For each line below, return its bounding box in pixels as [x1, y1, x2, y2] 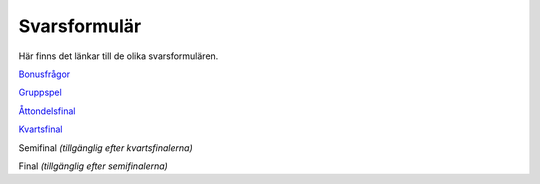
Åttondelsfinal [18, 105, 76, 117]
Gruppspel [18, 86, 62, 99]
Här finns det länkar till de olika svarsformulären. [18, 50, 219, 62]
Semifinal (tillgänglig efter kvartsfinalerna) [18, 141, 194, 154]
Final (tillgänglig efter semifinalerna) [18, 160, 169, 172]
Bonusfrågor [18, 68, 71, 80]
